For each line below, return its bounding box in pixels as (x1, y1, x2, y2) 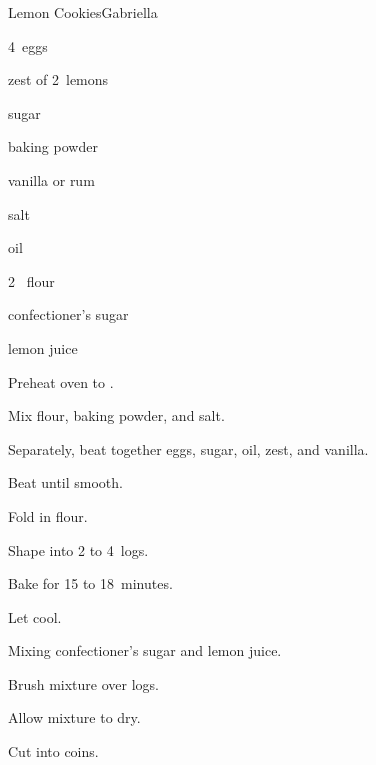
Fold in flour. (8, 505, 88, 526)
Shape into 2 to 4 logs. (8, 539, 149, 560)
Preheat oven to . (8, 371, 114, 392)
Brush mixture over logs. (8, 673, 159, 694)
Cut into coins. (8, 741, 99, 762)
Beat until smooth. (8, 472, 123, 493)
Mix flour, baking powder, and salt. (8, 405, 225, 426)
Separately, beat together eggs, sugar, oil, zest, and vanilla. (8, 438, 369, 459)
